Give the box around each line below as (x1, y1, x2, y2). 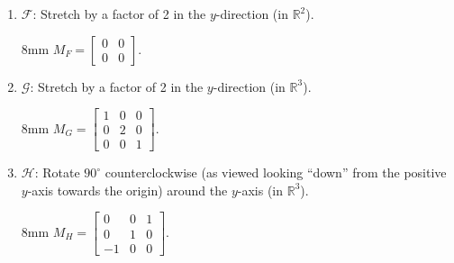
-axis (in (237, 180, 284, 199)
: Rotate (34, 163, 80, 182)
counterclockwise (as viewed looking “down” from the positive (104, 163, 447, 182)
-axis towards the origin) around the (27, 180, 228, 199)
